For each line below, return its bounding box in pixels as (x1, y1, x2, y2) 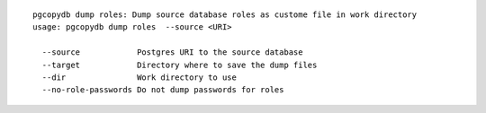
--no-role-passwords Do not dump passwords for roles (41, 85, 284, 95)
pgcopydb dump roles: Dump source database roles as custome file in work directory (32, 10, 418, 20)
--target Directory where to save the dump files (41, 59, 318, 70)
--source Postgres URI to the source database (41, 48, 303, 57)
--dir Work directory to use (41, 72, 238, 83)
